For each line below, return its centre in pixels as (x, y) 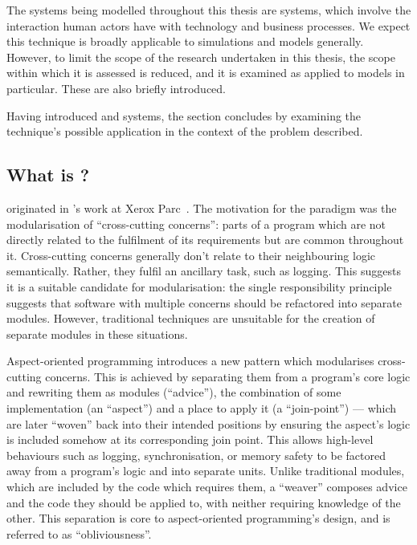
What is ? (48, 175)
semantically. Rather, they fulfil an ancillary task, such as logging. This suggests (204, 271)
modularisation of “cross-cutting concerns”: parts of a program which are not (196, 224)
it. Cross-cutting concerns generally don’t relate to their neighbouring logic (191, 255)
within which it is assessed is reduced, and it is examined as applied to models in (206, 73)
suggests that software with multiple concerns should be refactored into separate (204, 302)
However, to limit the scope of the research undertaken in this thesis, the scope (201, 57)
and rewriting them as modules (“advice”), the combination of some (174, 392)
